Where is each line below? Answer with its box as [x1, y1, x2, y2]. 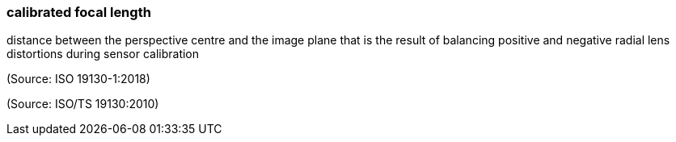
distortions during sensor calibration [6, 47, 200, 61]
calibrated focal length [6, 4, 151, 20]
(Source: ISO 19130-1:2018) [6, 72, 150, 86]
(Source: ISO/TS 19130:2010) [6, 97, 159, 111]
